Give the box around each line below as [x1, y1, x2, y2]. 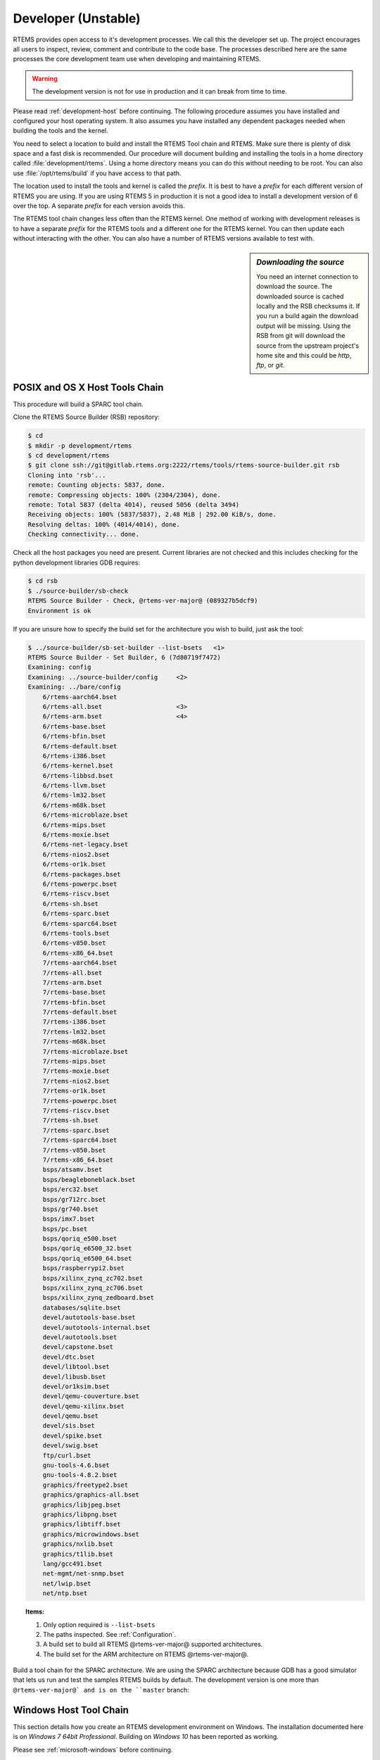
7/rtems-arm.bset [42, 979, 103, 986]
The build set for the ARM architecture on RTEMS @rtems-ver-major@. [43, 1649, 249, 1658]
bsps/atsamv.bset [42, 1166, 103, 1174]
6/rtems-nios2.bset [42, 850, 110, 858]
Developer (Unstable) [13, 11, 141, 26]
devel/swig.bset [42, 1442, 99, 1450]
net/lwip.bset [42, 1579, 91, 1588]
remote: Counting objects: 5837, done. [27, 481, 165, 489]
